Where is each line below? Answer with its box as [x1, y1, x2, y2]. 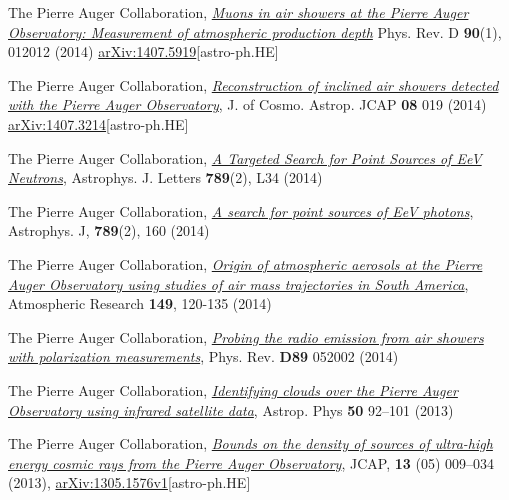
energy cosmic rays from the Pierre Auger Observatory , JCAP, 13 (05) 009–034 [8, 452, 495, 473]
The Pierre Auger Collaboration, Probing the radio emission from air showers [8, 326, 484, 347]
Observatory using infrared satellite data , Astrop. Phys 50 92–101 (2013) [8, 399, 454, 420]
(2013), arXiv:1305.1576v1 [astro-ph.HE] [8, 472, 251, 493]
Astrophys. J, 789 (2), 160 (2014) [8, 220, 210, 241]
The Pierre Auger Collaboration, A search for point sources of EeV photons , [8, 200, 474, 221]
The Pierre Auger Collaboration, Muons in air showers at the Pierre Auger [8, 2, 469, 22]
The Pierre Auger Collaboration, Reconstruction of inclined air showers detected [8, 74, 499, 95]
